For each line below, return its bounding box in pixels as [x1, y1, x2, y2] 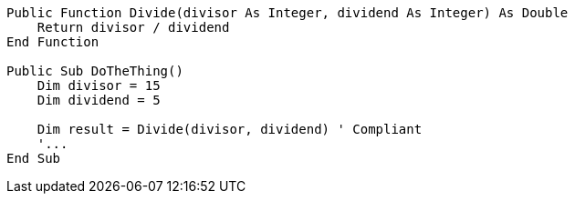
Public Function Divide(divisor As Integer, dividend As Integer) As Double [6, 5, 569, 20]
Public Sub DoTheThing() [6, 64, 183, 78]
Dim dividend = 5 [37, 93, 161, 107]
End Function [6, 35, 99, 49]
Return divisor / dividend [37, 20, 230, 35]
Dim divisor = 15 [37, 78, 161, 93]
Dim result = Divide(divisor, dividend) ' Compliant [37, 122, 423, 136]
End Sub [6, 151, 61, 166]
